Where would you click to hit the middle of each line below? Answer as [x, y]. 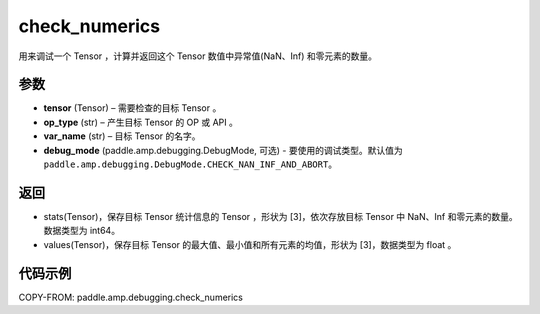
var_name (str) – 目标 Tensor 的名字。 [122, 136]
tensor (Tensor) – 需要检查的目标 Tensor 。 [132, 108]
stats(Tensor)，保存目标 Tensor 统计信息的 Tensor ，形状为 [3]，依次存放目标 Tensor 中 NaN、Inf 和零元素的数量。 [281, 216]
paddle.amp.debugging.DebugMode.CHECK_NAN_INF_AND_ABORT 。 [190, 164]
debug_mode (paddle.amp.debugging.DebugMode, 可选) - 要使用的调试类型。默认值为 [223, 150]
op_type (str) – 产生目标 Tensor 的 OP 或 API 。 [141, 122]
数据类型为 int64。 [81, 231]
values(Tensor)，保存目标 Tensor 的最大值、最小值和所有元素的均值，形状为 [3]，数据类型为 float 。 [250, 244]
